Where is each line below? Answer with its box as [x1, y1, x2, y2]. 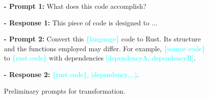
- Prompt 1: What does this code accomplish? [4, 1, 146, 11]
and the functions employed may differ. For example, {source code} [4, 43, 206, 53]
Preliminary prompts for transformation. [4, 85, 125, 96]
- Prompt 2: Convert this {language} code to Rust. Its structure [4, 34, 201, 44]
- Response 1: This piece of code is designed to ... [4, 17, 158, 27]
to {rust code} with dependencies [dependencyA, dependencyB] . [4, 53, 196, 63]
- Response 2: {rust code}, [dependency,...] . [4, 69, 139, 79]
